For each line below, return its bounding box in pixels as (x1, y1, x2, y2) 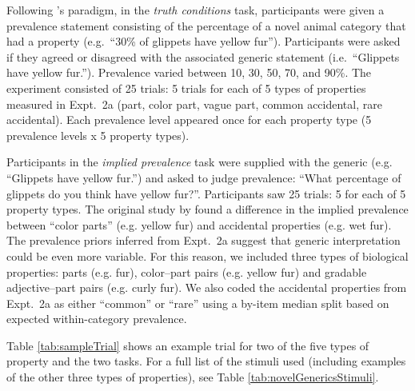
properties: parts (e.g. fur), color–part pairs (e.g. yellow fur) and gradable (6, 263, 367, 280)
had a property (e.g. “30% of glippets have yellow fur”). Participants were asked (6, 33, 401, 50)
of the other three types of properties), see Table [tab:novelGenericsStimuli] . (6, 369, 379, 385)
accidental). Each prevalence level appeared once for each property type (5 (6, 111, 372, 128)
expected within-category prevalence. (6, 310, 187, 327)
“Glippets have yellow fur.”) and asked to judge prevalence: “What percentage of (6, 169, 401, 186)
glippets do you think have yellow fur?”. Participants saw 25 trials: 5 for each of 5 (6, 185, 406, 201)
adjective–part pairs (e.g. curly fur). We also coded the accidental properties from (6, 279, 407, 296)
